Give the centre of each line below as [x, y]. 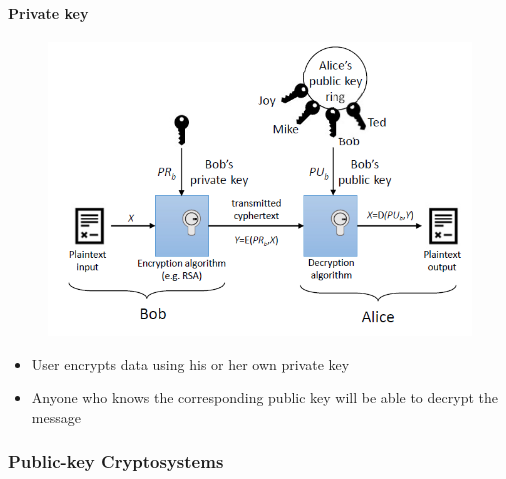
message [56, 416]
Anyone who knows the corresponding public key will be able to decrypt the [264, 397]
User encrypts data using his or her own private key [190, 363]
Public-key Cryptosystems [116, 461]
